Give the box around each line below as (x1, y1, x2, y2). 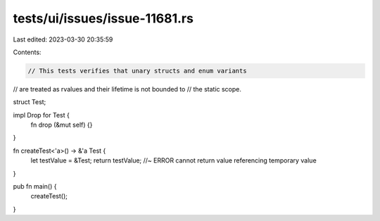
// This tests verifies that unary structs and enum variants (27, 67, 247, 75)
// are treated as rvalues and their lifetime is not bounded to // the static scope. (13, 84, 242, 93)
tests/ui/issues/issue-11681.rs (13, 11, 194, 26)
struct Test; (13, 98, 46, 106)
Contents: (13, 48, 42, 56)
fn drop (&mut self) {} (30, 120, 93, 130)
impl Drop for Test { (13, 110, 70, 119)
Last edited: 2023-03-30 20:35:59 (13, 35, 113, 44)
